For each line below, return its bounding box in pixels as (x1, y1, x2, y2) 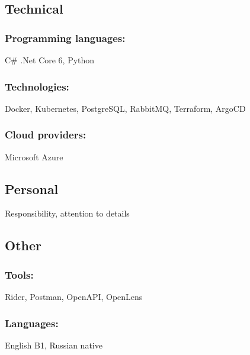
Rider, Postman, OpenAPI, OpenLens (5, 291, 143, 303)
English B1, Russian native (5, 338, 102, 351)
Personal (5, 179, 59, 198)
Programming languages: (5, 30, 126, 45)
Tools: (5, 267, 34, 282)
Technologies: (5, 79, 69, 93)
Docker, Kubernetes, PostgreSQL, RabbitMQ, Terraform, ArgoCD (5, 102, 246, 114)
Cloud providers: (5, 127, 86, 142)
